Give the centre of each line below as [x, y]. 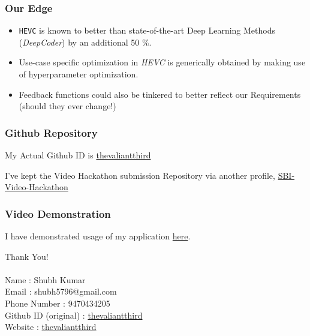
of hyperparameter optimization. [79, 74]
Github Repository [51, 132]
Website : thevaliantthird [51, 327]
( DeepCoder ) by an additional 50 [79, 42]
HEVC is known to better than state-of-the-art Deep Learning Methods [147, 30]
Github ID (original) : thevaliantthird [74, 315]
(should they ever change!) [67, 106]
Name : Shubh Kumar [45, 279]
